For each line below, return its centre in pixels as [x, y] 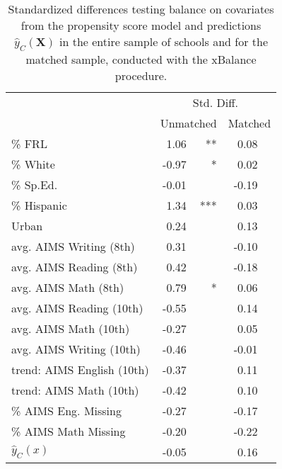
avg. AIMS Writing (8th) [73, 247]
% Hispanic [39, 205]
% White [33, 164]
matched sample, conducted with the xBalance [141, 60]
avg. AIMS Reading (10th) [77, 308]
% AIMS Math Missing [69, 431]
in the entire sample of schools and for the [164, 41]
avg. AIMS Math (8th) [68, 288]
